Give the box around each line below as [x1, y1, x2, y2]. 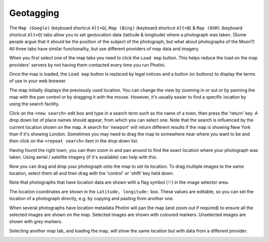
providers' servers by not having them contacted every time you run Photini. [9, 62, 166, 68]
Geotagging [9, 7, 59, 18]
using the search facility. [9, 101, 60, 107]
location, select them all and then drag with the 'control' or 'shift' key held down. [9, 170, 174, 176]
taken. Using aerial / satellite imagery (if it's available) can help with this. [9, 154, 158, 160]
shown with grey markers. [9, 219, 63, 225]
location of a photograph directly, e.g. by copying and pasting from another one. [9, 196, 174, 202]
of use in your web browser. [9, 78, 67, 84]
